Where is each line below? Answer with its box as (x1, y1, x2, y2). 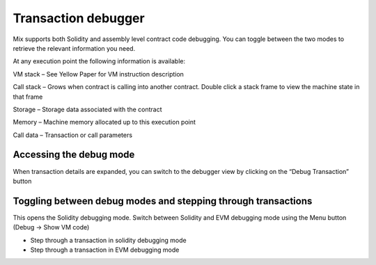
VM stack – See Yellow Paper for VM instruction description (13, 70, 185, 78)
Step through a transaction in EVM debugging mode (30, 246, 180, 254)
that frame (13, 93, 43, 101)
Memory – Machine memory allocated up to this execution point (13, 118, 196, 127)
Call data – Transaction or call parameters (13, 131, 132, 139)
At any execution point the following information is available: (13, 57, 186, 65)
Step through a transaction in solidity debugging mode (30, 236, 187, 244)
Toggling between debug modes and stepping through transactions (13, 195, 313, 207)
